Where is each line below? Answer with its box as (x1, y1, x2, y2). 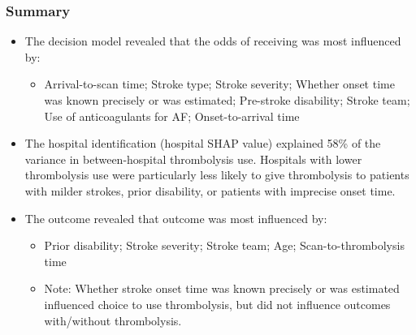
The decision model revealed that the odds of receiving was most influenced (24, 32, 401, 49)
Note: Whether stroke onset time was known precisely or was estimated (44, 280, 400, 297)
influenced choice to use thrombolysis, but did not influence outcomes (44, 295, 391, 312)
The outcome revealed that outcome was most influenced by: (24, 209, 327, 226)
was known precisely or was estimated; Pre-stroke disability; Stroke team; (44, 92, 410, 108)
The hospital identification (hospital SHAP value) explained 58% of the (24, 135, 381, 152)
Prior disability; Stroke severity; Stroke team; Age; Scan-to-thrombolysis (44, 237, 405, 254)
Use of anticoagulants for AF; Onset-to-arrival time (44, 107, 300, 124)
